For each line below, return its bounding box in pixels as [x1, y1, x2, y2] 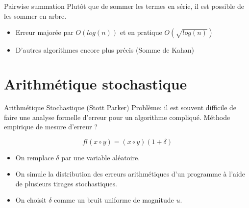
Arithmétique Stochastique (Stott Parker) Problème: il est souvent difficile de [4, 102, 237, 112]
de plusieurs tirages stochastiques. [15, 178, 117, 188]
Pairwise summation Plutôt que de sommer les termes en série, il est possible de [4, 1, 244, 11]
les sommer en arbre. [4, 10, 67, 21]
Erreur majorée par [15, 27, 74, 37]
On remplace [15, 152, 54, 162]
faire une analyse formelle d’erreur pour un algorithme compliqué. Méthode [4, 112, 230, 122]
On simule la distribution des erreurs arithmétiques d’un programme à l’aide [15, 169, 245, 179]
